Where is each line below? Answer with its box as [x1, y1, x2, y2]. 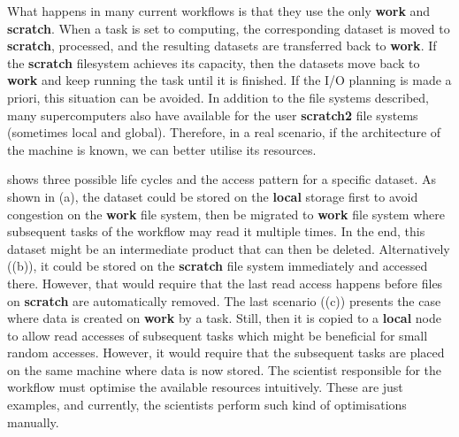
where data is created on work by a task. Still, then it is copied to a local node [7, 309, 441, 327]
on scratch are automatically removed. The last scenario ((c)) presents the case [7, 291, 441, 310]
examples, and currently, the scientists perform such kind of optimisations [7, 395, 407, 414]
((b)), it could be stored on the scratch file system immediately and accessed [7, 257, 428, 275]
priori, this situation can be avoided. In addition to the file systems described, [7, 88, 429, 106]
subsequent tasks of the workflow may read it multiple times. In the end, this [7, 222, 425, 241]
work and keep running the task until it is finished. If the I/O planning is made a [7, 71, 452, 89]
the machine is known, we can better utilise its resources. [7, 140, 317, 158]
